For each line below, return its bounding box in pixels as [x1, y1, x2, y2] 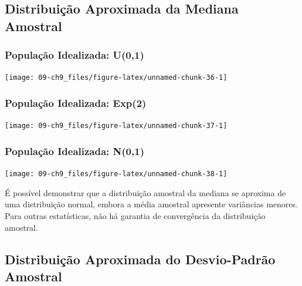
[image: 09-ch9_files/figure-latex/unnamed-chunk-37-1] [5, 122, 228, 130]
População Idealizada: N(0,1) [5, 143, 144, 158]
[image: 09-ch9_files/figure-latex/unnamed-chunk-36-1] [5, 73, 228, 82]
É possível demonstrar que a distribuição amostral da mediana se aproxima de [5, 186, 286, 198]
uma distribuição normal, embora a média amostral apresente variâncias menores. [5, 198, 298, 210]
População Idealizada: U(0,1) [5, 48, 144, 62]
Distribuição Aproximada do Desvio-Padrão [5, 250, 276, 268]
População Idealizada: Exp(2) [5, 95, 147, 110]
